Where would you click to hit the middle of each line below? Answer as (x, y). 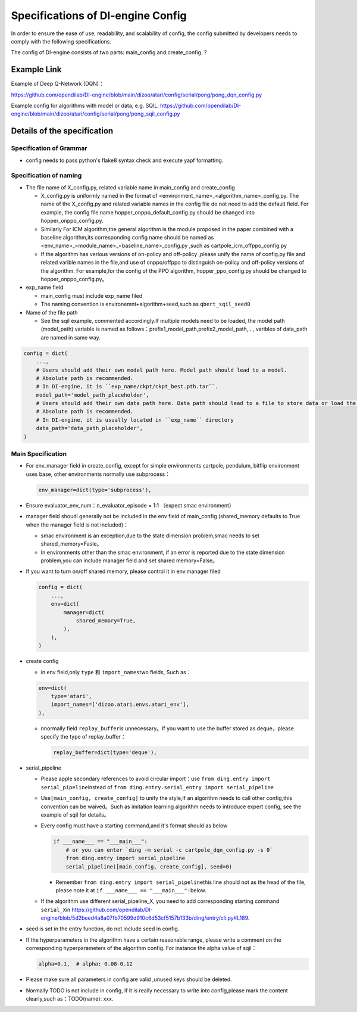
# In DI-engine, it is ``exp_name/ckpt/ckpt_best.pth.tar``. (127, 387)
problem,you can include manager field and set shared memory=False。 (129, 561)
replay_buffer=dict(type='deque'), (105, 753)
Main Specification (39, 454)
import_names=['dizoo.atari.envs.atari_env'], (120, 705)
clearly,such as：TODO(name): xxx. (70, 999)
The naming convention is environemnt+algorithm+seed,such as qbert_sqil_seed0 (145, 304)
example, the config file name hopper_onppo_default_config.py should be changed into (148, 212)
